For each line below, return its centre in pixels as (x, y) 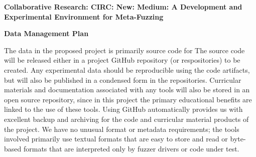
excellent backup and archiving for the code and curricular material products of (126, 119)
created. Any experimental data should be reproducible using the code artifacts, (127, 69)
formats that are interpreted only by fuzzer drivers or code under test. (131, 148)
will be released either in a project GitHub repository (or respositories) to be (122, 60)
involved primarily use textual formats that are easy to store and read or (116, 139)
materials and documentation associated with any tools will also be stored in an (127, 90)
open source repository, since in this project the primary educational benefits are (128, 99)
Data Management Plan (46, 33)
